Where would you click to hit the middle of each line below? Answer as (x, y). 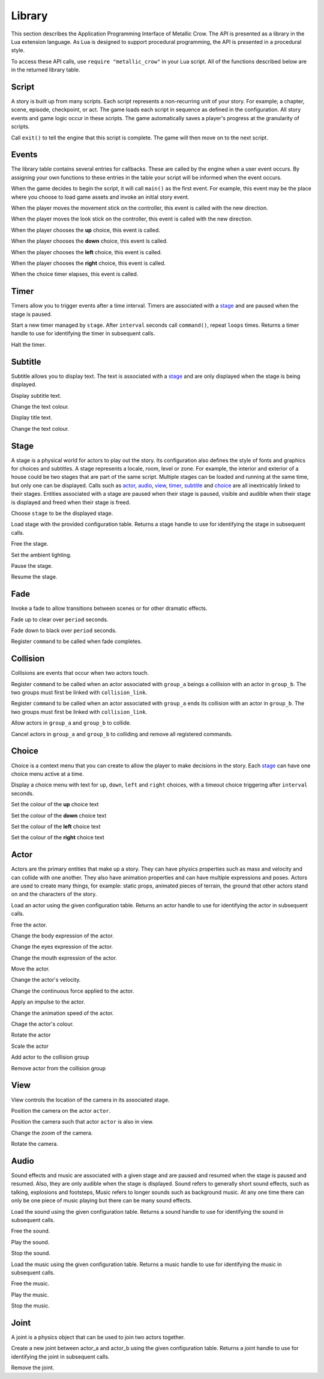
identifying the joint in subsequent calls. (60, 1356)
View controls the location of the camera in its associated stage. (90, 1100)
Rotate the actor (31, 1035)
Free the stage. (30, 544)
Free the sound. (31, 1231)
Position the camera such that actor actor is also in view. (82, 1122)
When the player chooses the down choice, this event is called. (89, 241)
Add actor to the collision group (50, 1057)
